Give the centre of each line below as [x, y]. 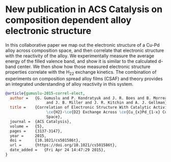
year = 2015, [28, 136]
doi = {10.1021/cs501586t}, [45, 141]
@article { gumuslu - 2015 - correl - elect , [45, 93]
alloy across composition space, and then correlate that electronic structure [85, 50]
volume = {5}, [27, 126]
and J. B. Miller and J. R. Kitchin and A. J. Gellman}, [108, 103]
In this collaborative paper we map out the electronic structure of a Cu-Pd [82, 45]
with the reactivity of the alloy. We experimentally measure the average [80, 56]
